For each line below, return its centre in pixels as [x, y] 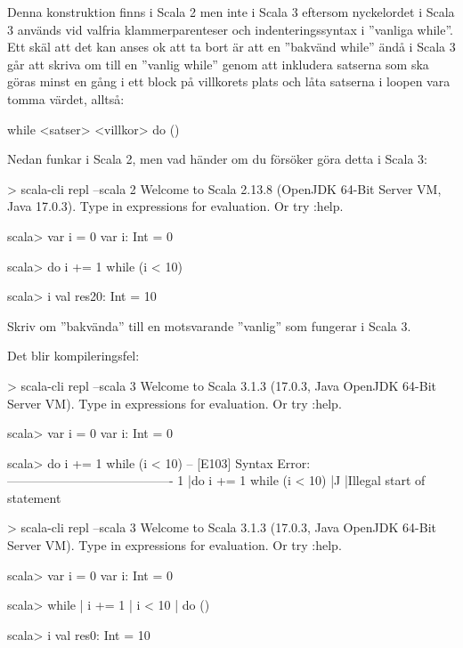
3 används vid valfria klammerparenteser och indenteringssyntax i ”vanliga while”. [231, 29]
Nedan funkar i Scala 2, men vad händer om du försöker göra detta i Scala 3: [218, 159]
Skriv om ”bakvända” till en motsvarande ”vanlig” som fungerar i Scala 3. [209, 325]
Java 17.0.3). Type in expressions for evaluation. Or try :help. [175, 206]
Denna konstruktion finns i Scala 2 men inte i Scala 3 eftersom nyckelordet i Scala [231, 12]
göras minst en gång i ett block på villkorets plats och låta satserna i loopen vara [229, 81]
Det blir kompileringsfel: [73, 356]
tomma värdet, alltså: [66, 98]
